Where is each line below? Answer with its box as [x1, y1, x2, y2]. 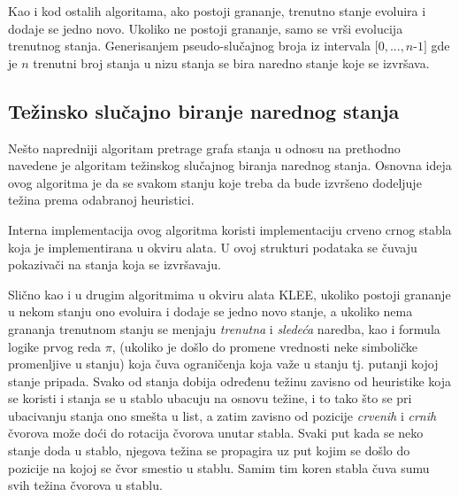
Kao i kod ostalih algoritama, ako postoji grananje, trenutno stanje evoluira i [8, 2, 426, 19]
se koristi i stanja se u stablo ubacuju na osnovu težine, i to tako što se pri [8, 389, 412, 408]
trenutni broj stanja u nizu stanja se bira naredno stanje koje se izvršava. [33, 53, 430, 72]
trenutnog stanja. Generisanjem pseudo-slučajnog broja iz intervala [8, 36, 371, 55]
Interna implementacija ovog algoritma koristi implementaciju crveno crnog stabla [8, 220, 452, 238]
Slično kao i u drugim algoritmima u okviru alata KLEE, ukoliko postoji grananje [8, 284, 451, 303]
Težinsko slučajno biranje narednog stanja [8, 97, 400, 124]
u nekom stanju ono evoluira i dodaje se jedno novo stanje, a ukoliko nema [8, 302, 413, 321]
